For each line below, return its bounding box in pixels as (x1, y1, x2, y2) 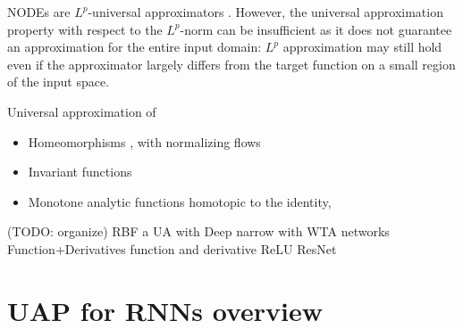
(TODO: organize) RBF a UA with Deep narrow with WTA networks (7, 222, 390, 241)
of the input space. (7, 72, 110, 91)
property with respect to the (7, 20, 163, 38)
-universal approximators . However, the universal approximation (88, 3, 443, 21)
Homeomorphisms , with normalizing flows (28, 132, 261, 151)
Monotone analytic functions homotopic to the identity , (28, 192, 332, 210)
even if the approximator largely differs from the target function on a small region (7, 54, 456, 73)
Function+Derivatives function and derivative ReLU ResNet (7, 239, 337, 258)
